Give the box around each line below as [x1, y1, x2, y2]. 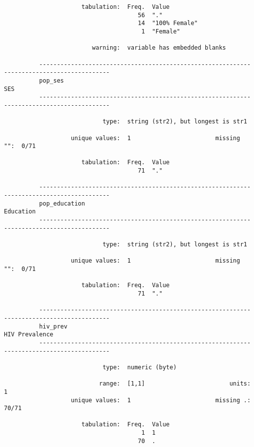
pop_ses [39, 77, 64, 84]
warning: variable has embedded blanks [92, 44, 226, 52]
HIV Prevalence [4, 331, 54, 338]
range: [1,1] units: [99, 380, 251, 387]
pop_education [39, 200, 85, 207]
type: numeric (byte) [102, 363, 177, 371]
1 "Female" [141, 28, 180, 35]
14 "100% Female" [138, 20, 198, 27]
